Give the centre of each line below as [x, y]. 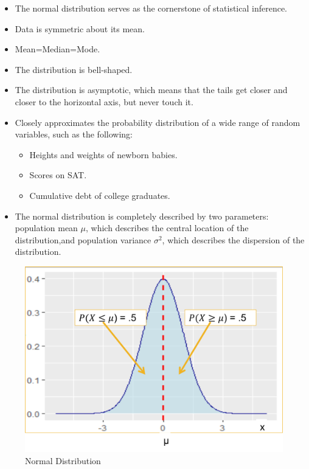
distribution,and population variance [83, 239]
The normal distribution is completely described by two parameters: [142, 216]
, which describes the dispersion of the [233, 239]
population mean [46, 228]
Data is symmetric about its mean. [80, 28]
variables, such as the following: [74, 134]
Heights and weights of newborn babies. [103, 154]
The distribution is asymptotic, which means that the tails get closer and [151, 90]
